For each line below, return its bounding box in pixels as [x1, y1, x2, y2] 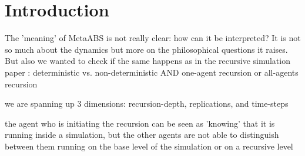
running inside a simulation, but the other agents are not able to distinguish [5, 128, 279, 141]
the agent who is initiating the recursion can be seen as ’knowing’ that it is [5, 117, 275, 129]
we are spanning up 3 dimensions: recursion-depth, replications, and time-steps [5, 97, 289, 110]
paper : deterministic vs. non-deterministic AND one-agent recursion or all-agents [5, 66, 299, 78]
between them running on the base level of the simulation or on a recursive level [5, 140, 293, 152]
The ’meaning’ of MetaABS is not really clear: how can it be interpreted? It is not [5, 32, 301, 44]
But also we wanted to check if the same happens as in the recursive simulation [5, 55, 290, 67]
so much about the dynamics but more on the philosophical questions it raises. [5, 43, 288, 55]
